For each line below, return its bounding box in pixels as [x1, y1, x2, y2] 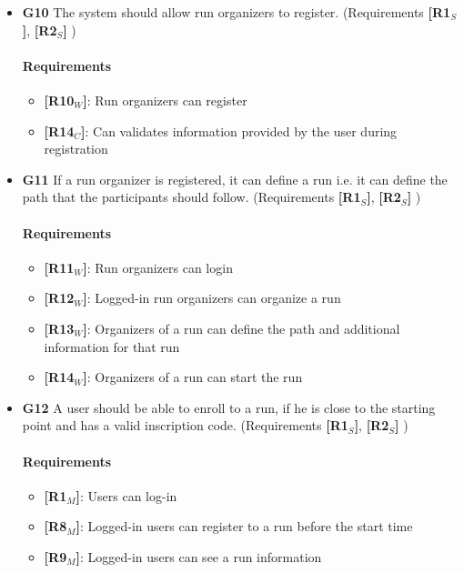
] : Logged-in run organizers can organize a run [83, 288, 341, 307]
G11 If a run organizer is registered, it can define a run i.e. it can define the [22, 169, 448, 188]
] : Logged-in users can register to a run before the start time [76, 517, 413, 536]
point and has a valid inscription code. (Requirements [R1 [22, 416, 348, 435]
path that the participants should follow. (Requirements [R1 [22, 187, 361, 206]
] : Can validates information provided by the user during [81, 121, 398, 140]
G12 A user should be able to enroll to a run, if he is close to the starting [22, 397, 436, 417]
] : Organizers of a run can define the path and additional [83, 318, 400, 337]
